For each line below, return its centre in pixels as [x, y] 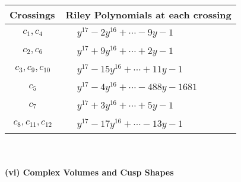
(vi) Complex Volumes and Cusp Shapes [89, 172]
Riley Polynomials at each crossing [148, 15]
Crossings [32, 15]
